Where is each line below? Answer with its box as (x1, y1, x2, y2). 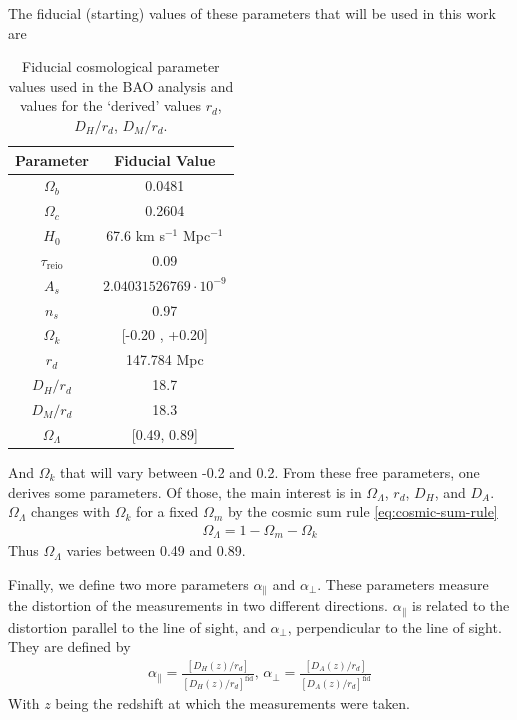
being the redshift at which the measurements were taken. (55, 693, 410, 714)
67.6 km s (106, 225, 165, 246)
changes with (31, 501, 111, 522)
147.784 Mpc (125, 349, 204, 370)
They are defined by (8, 636, 131, 657)
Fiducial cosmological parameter (22, 56, 220, 77)
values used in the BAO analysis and (8, 75, 234, 96)
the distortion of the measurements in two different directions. (8, 595, 389, 616)
